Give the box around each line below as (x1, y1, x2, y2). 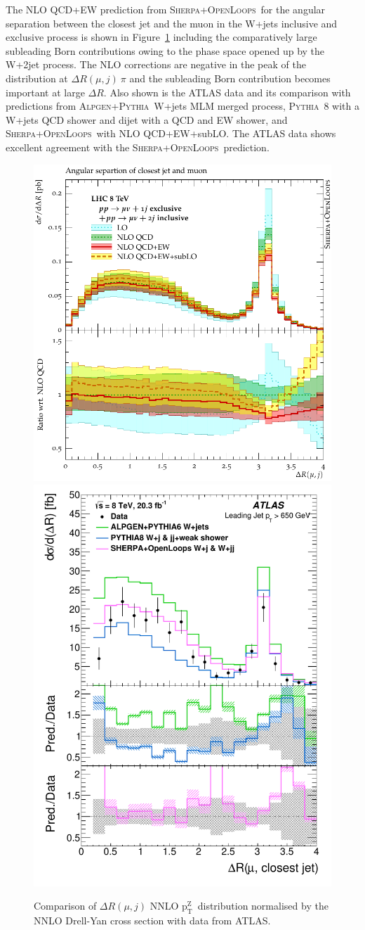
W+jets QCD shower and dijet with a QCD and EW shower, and (6, 112, 288, 127)
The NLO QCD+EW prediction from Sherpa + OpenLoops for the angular (6, 2, 326, 16)
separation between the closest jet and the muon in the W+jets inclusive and (6, 15, 338, 30)
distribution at (6, 70, 68, 85)
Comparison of (34, 898, 97, 913)
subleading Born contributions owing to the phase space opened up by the (6, 43, 325, 58)
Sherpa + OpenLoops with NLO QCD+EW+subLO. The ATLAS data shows (6, 126, 336, 141)
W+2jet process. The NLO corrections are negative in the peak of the (6, 57, 306, 72)
